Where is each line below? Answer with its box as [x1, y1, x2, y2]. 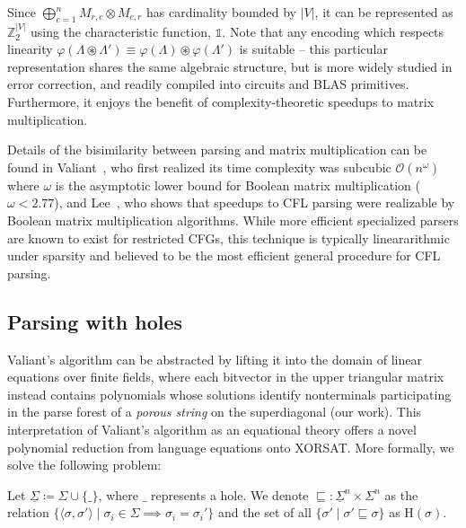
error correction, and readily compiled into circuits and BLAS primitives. [7, 75, 409, 93]
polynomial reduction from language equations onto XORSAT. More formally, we [7, 437, 454, 456]
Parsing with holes [7, 307, 183, 335]
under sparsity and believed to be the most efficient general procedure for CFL [7, 246, 441, 265]
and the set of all [217, 503, 312, 522]
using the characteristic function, [30, 22, 211, 40]
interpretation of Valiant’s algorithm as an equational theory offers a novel [7, 419, 417, 438]
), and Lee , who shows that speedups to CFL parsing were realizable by [54, 193, 455, 212]
